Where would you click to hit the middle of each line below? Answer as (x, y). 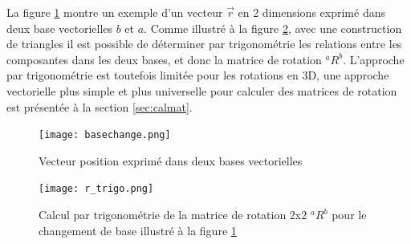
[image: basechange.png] (105, 135)
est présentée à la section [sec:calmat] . (100, 106)
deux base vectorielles (60, 28)
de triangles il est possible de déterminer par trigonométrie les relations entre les (204, 44)
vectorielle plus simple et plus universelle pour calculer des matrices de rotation (202, 90)
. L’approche (374, 59)
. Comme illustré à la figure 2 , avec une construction (273, 28)
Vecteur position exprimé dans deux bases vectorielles (171, 160)
